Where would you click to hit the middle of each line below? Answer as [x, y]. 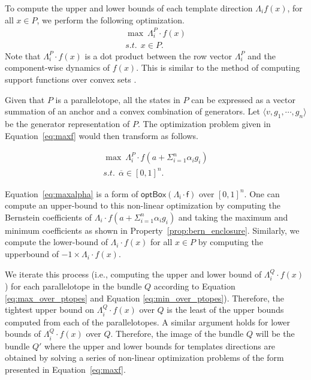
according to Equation [194, 286]
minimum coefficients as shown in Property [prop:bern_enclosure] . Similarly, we [152, 230]
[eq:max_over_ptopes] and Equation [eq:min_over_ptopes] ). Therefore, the [145, 298]
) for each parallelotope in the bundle [73, 286]
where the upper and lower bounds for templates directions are [160, 346]
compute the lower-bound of [56, 242]
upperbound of [32, 254]
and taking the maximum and [233, 217]
